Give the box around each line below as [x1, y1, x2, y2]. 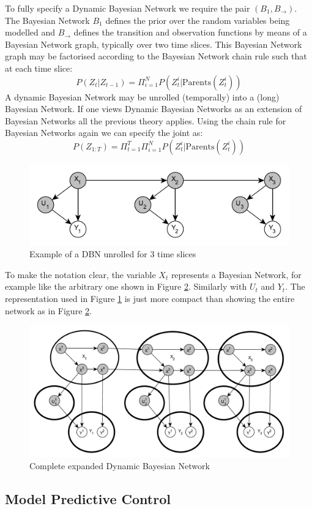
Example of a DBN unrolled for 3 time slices [29, 247, 196, 260]
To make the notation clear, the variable [5, 268, 156, 281]
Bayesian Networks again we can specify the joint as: [5, 126, 203, 139]
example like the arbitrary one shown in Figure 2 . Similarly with [5, 280, 247, 293]
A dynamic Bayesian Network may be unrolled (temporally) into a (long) [5, 90, 280, 103]
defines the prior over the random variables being [105, 13, 290, 26]
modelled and [5, 26, 56, 39]
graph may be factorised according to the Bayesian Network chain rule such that [5, 50, 307, 62]
